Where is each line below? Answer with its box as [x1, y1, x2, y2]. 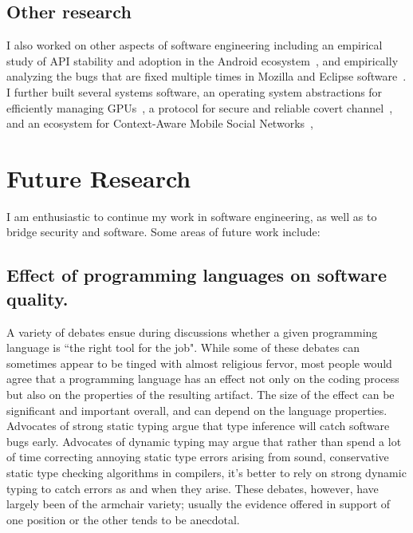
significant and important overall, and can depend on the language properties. [6, 401, 387, 418]
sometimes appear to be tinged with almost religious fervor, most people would [6, 354, 392, 371]
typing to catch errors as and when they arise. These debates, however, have [6, 480, 379, 496]
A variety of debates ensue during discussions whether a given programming [6, 323, 378, 340]
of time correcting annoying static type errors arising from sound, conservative [6, 448, 389, 465]
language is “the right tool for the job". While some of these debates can [6, 339, 360, 356]
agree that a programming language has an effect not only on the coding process [6, 370, 399, 387]
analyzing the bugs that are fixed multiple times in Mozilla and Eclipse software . [6, 68, 407, 85]
